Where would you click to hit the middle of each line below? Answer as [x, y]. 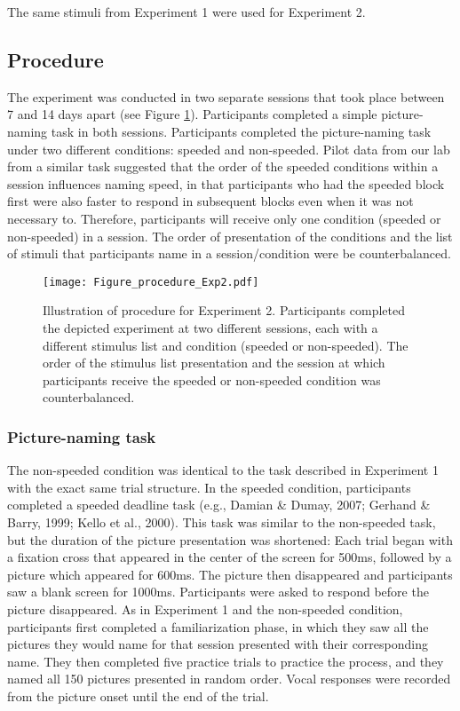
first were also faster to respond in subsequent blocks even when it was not [210, 201]
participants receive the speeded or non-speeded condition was [212, 379]
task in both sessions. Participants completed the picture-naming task [241, 131]
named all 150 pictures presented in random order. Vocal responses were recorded [229, 679]
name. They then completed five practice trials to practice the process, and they [226, 661]
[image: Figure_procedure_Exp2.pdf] [151, 282]
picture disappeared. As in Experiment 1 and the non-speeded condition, [205, 608]
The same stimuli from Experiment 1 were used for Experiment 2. [186, 12]
